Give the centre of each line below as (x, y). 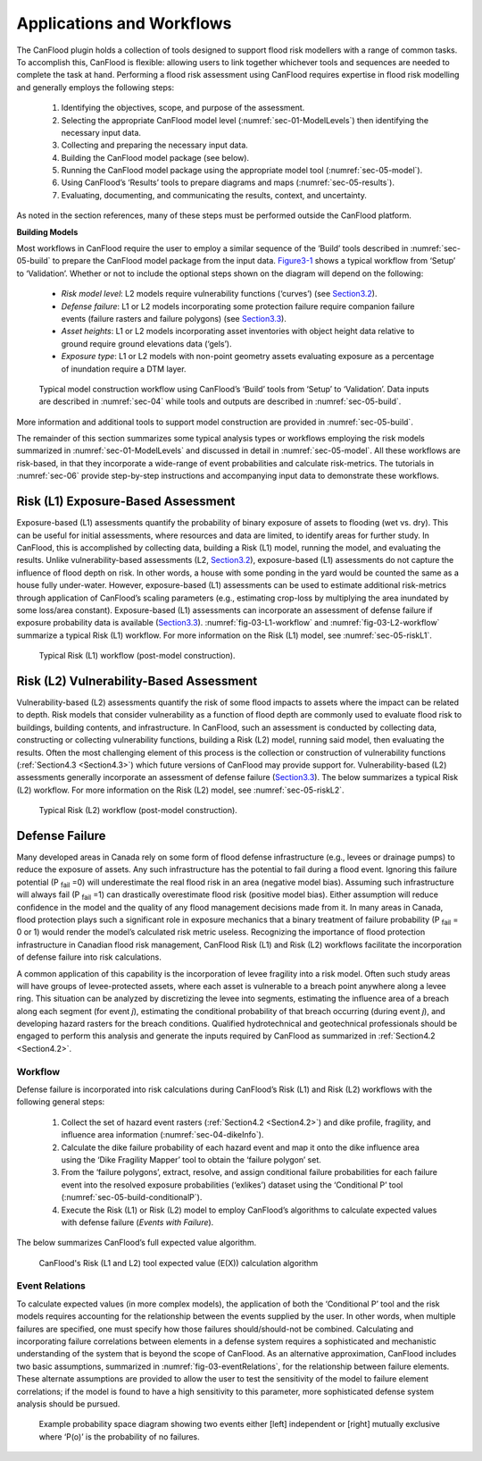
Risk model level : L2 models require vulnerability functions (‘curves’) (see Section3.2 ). (219, 294)
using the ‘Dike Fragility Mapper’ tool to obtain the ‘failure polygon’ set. (191, 1159)
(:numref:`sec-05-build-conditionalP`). (132, 1197)
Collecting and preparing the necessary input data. (155, 145)
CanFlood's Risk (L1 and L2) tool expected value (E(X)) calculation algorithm (179, 1263)
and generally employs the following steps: (95, 87)
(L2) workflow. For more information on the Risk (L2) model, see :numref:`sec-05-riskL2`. (180, 790)
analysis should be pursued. (68, 1404)
